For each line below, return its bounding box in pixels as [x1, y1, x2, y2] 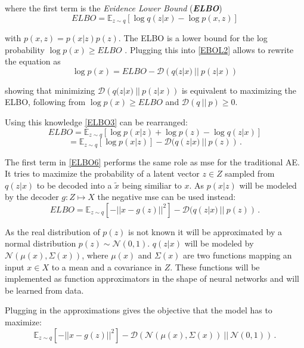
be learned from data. [5, 284, 84, 296]
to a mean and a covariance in [51, 260, 162, 273]
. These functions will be [170, 260, 260, 273]
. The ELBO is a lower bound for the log [118, 32, 268, 44]
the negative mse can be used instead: [97, 190, 236, 203]
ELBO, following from [5, 96, 86, 108]
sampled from [225, 167, 275, 180]
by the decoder [5, 190, 59, 203]
